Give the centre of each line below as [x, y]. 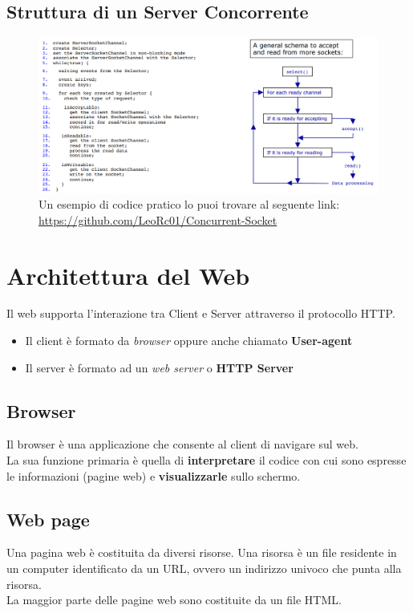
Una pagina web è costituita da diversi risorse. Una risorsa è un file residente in [202, 552]
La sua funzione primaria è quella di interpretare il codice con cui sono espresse [206, 460]
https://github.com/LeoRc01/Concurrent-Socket [158, 219]
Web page [48, 519]
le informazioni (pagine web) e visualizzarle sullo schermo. [154, 475]
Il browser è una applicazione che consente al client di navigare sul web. [182, 444]
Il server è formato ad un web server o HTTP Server [159, 367]
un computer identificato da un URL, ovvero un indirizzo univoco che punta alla [204, 568]
